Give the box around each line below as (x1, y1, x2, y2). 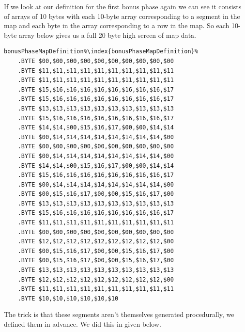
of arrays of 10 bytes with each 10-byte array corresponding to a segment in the (4, 11, 240, 21)
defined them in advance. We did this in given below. (4, 319, 161, 329)
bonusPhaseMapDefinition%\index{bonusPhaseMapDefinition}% (4, 48, 198, 55)
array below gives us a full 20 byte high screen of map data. (19, 30, 196, 40)
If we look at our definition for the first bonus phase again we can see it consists (4, 1, 242, 11)
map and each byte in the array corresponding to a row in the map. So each (4, 20, 230, 31)
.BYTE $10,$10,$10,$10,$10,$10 (17, 295, 119, 302)
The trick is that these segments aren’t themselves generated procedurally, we (4, 309, 234, 319)
